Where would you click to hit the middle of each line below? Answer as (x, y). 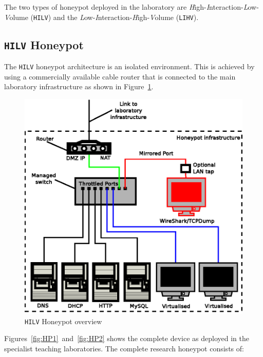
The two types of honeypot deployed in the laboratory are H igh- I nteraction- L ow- (131, 7)
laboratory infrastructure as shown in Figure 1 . (79, 86)
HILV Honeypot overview (63, 321)
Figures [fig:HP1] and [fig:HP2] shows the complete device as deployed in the (127, 338)
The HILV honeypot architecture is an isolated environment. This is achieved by (129, 66)
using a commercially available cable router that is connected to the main (120, 76)
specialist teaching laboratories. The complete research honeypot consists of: (124, 349)
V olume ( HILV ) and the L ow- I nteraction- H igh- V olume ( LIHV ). (101, 17)
